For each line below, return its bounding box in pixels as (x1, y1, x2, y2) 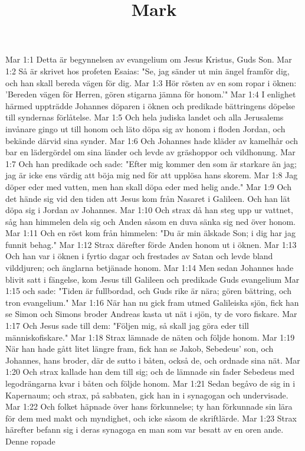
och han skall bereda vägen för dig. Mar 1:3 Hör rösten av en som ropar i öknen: (5, 76, 297, 89)
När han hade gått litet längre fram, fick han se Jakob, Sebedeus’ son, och (5, 342, 274, 355)
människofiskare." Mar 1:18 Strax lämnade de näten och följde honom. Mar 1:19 (5, 331, 295, 343)
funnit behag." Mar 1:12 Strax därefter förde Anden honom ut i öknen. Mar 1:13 (5, 238, 297, 250)
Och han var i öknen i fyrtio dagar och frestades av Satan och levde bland (5, 250, 273, 262)
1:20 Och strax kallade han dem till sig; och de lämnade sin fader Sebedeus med (5, 365, 294, 378)
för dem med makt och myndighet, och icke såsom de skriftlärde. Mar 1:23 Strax (5, 411, 297, 424)
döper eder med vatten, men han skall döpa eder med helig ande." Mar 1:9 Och (5, 180, 291, 192)
